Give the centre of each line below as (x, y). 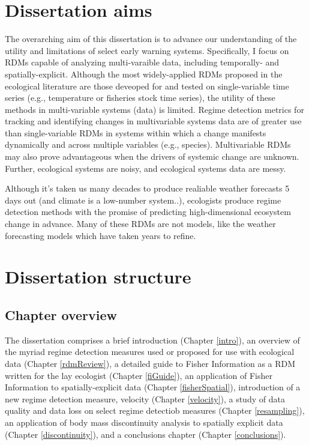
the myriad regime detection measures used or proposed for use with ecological (150, 352)
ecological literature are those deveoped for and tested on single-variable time (147, 86)
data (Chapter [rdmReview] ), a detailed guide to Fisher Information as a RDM (150, 363)
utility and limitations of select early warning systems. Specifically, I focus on (147, 50)
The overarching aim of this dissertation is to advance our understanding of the (151, 39)
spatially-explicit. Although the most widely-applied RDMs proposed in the (144, 74)
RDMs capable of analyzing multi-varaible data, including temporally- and (142, 62)
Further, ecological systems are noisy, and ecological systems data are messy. (145, 168)
